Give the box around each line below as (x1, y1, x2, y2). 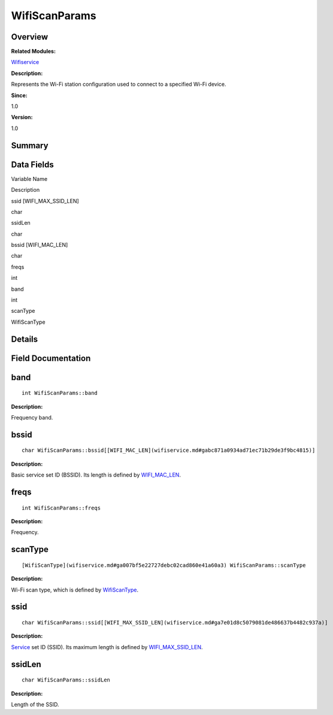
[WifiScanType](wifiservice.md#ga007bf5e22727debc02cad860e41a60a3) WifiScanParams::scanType (22, 562, 306, 569)
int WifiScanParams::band (22, 390, 98, 397)
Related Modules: (11, 48, 56, 55)
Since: (11, 92, 28, 99)
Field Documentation (11, 353, 91, 363)
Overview (11, 32, 49, 42)
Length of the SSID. (11, 701, 59, 708)
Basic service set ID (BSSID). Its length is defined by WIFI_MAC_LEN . (11, 471, 181, 479)
